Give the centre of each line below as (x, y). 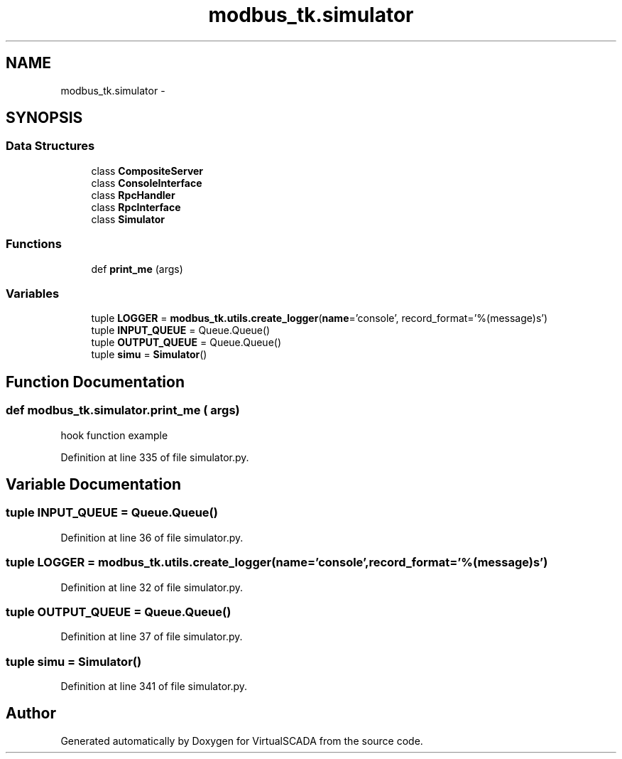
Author (31, 714)
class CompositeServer (147, 171)
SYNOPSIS (44, 118)
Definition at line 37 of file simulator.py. (152, 637)
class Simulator (128, 219)
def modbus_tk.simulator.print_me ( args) (123, 410)
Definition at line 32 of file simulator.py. (152, 587)
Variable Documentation (94, 484)
